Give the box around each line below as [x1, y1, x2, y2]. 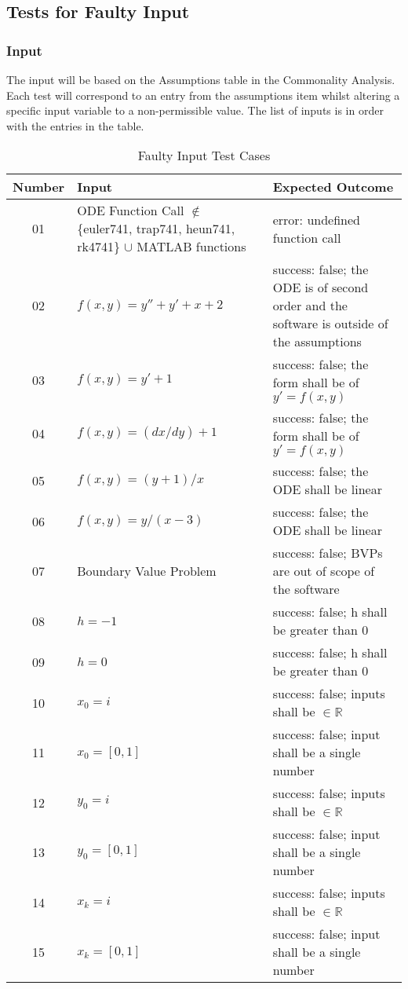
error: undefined [272, 210, 360, 229]
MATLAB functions [137, 237, 246, 256]
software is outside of [272, 314, 388, 333]
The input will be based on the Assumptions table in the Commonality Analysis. [6, 71, 395, 87]
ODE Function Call [77, 201, 184, 220]
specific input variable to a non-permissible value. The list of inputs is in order [6, 102, 384, 119]
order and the [272, 296, 348, 315]
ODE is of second [272, 278, 369, 297]
